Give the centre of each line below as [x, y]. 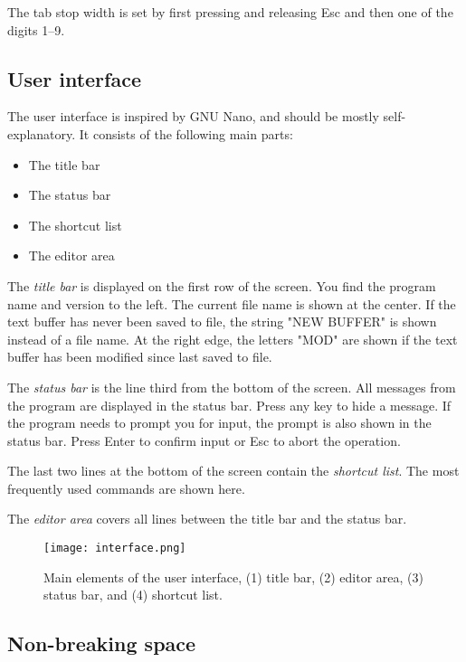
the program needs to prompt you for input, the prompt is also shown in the [219, 423]
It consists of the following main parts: [186, 133]
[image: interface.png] [115, 549]
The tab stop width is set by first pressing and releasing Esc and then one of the [230, 12]
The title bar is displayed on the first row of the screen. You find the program [222, 285]
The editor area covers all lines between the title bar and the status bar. [207, 519]
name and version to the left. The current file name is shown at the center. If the [232, 303]
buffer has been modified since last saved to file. [140, 357]
